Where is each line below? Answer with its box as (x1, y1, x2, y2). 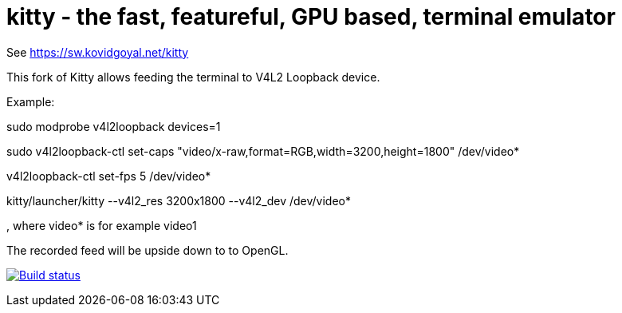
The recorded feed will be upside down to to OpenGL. (6, 243, 289, 257)
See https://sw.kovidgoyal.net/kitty (6, 45, 189, 59)
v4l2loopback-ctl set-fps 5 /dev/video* (6, 168, 211, 183)
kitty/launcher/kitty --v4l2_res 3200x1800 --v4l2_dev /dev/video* (6, 193, 351, 208)
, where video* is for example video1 (6, 218, 197, 232)
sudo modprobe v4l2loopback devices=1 (6, 119, 221, 133)
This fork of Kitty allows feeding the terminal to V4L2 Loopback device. (6, 69, 380, 84)
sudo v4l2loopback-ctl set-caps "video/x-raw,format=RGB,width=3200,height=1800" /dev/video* (6, 144, 520, 158)
